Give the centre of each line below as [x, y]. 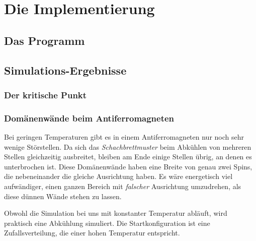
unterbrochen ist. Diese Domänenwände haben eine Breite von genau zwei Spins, [128, 166]
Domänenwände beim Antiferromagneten [89, 118]
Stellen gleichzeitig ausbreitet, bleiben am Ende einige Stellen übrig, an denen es [128, 157]
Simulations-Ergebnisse [65, 70]
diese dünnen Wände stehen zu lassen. [63, 196]
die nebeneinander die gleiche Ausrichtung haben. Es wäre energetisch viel [118, 176]
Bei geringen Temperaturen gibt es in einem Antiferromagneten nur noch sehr [124, 137]
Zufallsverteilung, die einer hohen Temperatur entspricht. [92, 233]
